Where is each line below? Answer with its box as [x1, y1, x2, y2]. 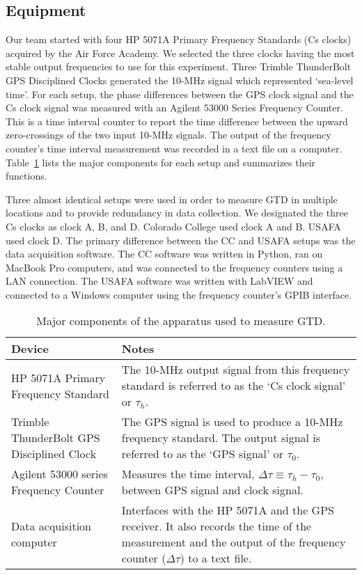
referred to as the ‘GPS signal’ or [121, 446, 284, 462]
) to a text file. [180, 550, 252, 567]
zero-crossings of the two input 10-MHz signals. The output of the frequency [6, 127, 331, 142]
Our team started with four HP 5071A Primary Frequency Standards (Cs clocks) [6, 32, 352, 47]
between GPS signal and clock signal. [121, 482, 304, 498]
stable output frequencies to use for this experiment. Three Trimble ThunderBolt [6, 59, 352, 74]
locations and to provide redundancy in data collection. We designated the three [6, 205, 348, 220]
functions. [6, 168, 47, 183]
